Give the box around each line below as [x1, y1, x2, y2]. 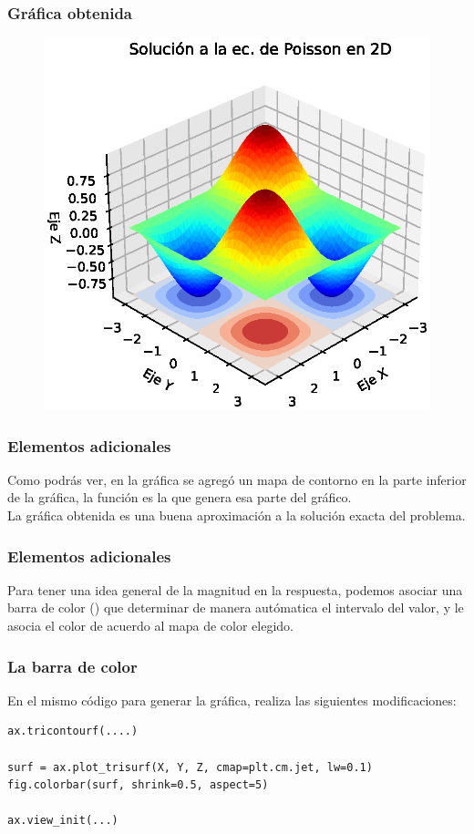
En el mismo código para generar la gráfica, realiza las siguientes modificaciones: [7, 690, 457, 709]
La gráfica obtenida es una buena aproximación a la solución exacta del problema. [7, 506, 466, 525]
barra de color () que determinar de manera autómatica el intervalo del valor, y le [7, 598, 464, 617]
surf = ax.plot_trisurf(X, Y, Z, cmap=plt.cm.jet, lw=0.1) [7, 760, 373, 774]
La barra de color [7, 654, 138, 677]
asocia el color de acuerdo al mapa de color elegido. [7, 616, 294, 635]
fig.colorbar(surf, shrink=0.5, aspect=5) [7, 778, 269, 792]
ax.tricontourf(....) [7, 725, 139, 738]
